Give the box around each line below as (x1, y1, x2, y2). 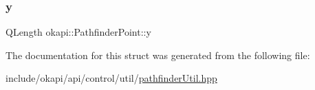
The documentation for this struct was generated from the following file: (6, 47, 310, 62)
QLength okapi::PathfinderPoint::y (6, 25, 151, 39)
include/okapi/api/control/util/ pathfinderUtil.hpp (6, 71, 217, 85)
